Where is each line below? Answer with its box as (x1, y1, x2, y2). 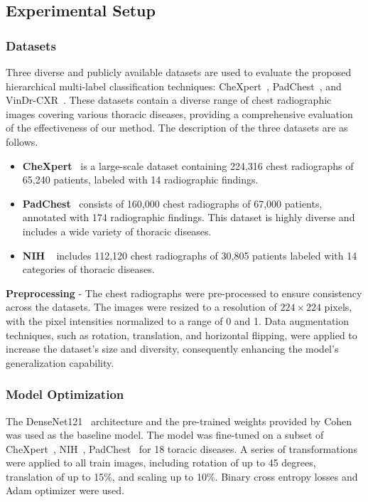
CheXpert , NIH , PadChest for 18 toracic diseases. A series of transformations (6, 441, 357, 456)
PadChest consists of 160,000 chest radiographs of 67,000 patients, (22, 196, 323, 210)
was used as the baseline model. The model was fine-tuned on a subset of (6, 427, 324, 442)
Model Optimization (6, 385, 124, 403)
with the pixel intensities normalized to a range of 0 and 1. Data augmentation (6, 313, 350, 328)
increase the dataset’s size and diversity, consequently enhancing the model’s (6, 341, 339, 356)
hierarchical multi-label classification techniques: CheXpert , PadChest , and (6, 78, 342, 93)
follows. (6, 134, 38, 149)
